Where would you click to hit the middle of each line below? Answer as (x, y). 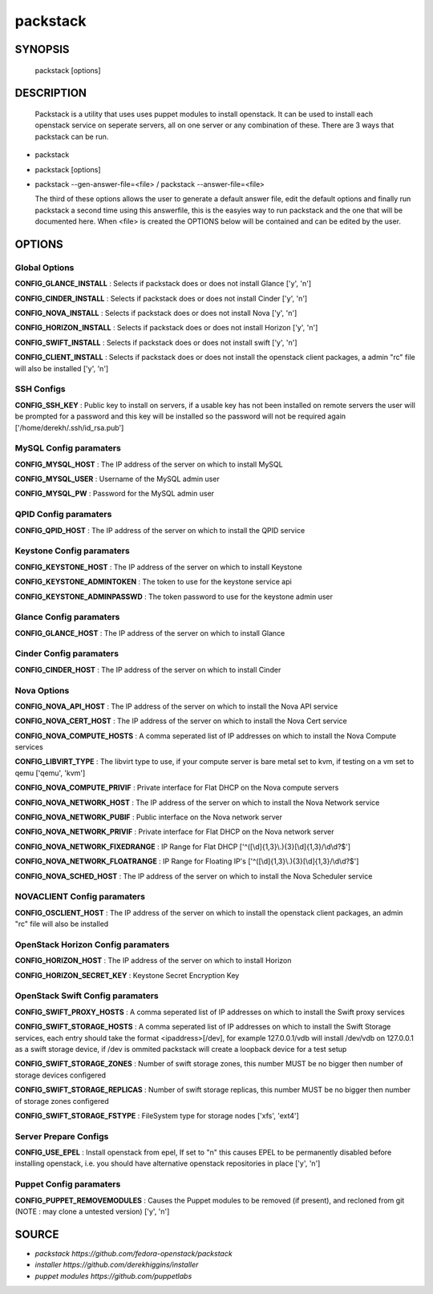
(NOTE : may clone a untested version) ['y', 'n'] (92, 1211)
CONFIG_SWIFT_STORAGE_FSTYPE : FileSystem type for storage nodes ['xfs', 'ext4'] (157, 1115)
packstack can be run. (72, 136)
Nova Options (42, 690)
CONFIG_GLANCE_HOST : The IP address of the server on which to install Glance (150, 633)
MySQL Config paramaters (68, 448)
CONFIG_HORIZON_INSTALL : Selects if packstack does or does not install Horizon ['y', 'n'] (166, 328)
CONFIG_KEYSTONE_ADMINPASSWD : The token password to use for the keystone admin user (174, 596)
